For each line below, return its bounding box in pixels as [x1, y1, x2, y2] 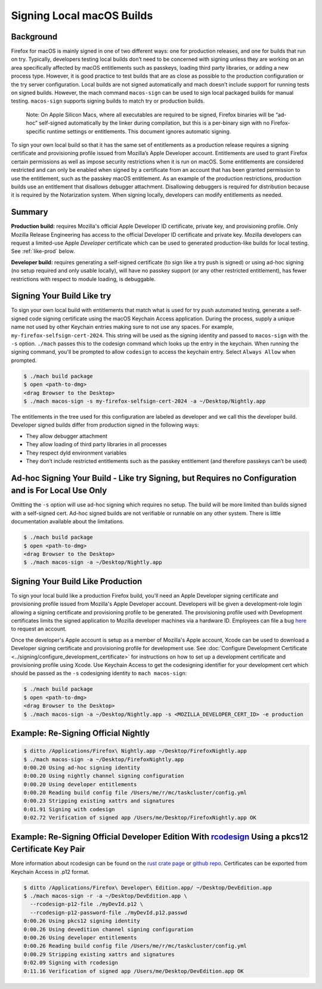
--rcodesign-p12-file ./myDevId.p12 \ [30, 901, 143, 908]
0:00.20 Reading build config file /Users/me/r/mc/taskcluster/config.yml [23, 789, 247, 796]
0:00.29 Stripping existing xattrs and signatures [23, 951, 175, 957]
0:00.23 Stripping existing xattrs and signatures [23, 798, 175, 805]
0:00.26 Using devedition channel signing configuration [23, 926, 194, 933]
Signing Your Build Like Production [11, 576, 143, 586]
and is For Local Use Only [11, 486, 107, 496]
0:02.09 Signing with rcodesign [23, 959, 119, 966]
